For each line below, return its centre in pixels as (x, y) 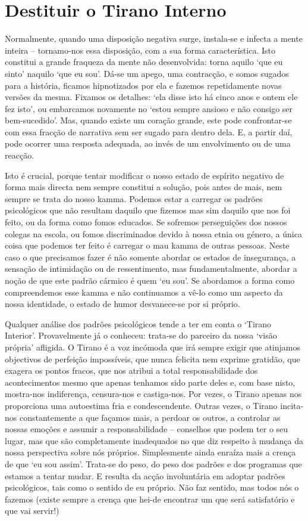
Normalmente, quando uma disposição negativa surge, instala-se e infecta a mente (154, 38)
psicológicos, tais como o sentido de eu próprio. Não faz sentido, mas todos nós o (152, 487)
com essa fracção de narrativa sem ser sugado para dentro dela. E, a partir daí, (149, 131)
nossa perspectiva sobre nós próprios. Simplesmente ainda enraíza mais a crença (150, 452)
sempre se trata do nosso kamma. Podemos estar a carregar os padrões (134, 198)
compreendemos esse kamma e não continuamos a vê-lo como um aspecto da (144, 292)
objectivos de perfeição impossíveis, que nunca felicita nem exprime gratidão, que (153, 359)
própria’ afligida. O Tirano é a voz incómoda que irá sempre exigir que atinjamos (153, 347)
